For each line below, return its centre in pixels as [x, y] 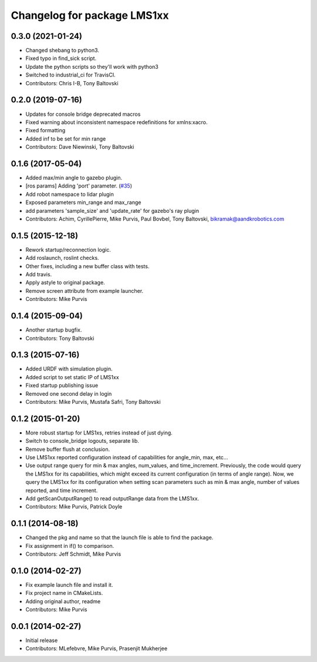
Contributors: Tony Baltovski [60, 338]
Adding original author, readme [63, 601]
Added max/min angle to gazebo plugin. [74, 178]
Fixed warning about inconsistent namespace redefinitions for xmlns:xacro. [117, 122]
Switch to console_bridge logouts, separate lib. [82, 441]
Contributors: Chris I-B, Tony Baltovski [72, 83]
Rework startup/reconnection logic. [68, 249]
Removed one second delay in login [69, 393]
